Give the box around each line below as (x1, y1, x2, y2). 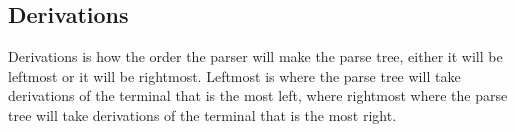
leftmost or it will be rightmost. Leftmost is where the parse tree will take (8, 65, 461, 86)
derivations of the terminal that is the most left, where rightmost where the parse (8, 85, 508, 106)
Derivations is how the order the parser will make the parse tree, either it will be (8, 46, 503, 67)
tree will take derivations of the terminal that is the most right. (8, 104, 397, 125)
